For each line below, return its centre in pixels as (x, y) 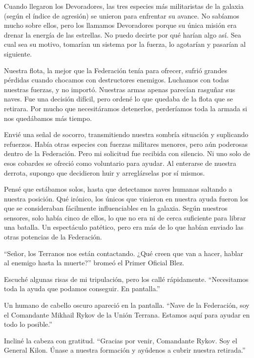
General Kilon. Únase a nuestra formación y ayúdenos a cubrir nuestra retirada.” (125, 350)
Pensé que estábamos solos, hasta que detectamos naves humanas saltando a (118, 189)
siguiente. (18, 53)
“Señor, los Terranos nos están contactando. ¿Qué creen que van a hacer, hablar (124, 253)
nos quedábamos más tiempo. (48, 118)
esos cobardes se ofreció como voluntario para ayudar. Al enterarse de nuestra (120, 163)
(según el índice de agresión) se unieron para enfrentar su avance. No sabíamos (122, 15)
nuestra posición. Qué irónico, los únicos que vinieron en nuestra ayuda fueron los (126, 198)
